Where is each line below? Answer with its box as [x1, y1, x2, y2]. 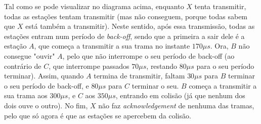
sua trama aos [4, 90, 48, 101]
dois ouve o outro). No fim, [4, 100, 88, 110]
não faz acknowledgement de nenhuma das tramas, [98, 100, 254, 110]
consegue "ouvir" [4, 50, 55, 61]
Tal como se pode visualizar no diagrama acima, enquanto [4, 1, 184, 11]
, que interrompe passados [49, 60, 129, 71]
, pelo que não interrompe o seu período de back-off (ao [62, 50, 235, 61]
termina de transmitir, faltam [94, 70, 185, 81]
